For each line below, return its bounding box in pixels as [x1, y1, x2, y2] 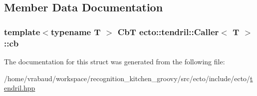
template [4, 25, 40, 38]
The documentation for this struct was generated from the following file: [4, 56, 225, 66]
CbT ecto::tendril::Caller [117, 25, 219, 38]
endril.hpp [4, 83, 35, 93]
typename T [50, 25, 101, 38]
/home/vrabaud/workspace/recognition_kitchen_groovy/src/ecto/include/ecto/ [4, 73, 251, 83]
